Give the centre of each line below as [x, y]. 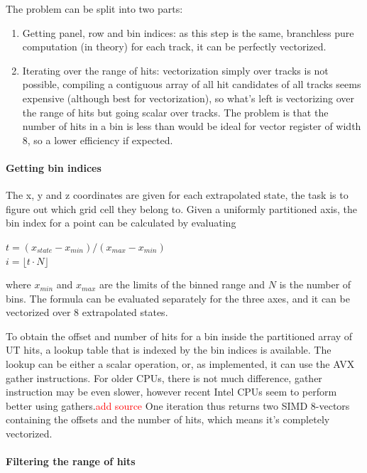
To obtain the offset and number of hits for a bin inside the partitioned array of [179, 336]
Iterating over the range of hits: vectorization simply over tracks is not [175, 70]
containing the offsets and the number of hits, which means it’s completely [168, 419]
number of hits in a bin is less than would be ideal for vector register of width [192, 126]
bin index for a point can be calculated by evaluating [121, 223]
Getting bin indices [54, 167]
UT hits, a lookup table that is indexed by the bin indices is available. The [169, 350]
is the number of [315, 284]
